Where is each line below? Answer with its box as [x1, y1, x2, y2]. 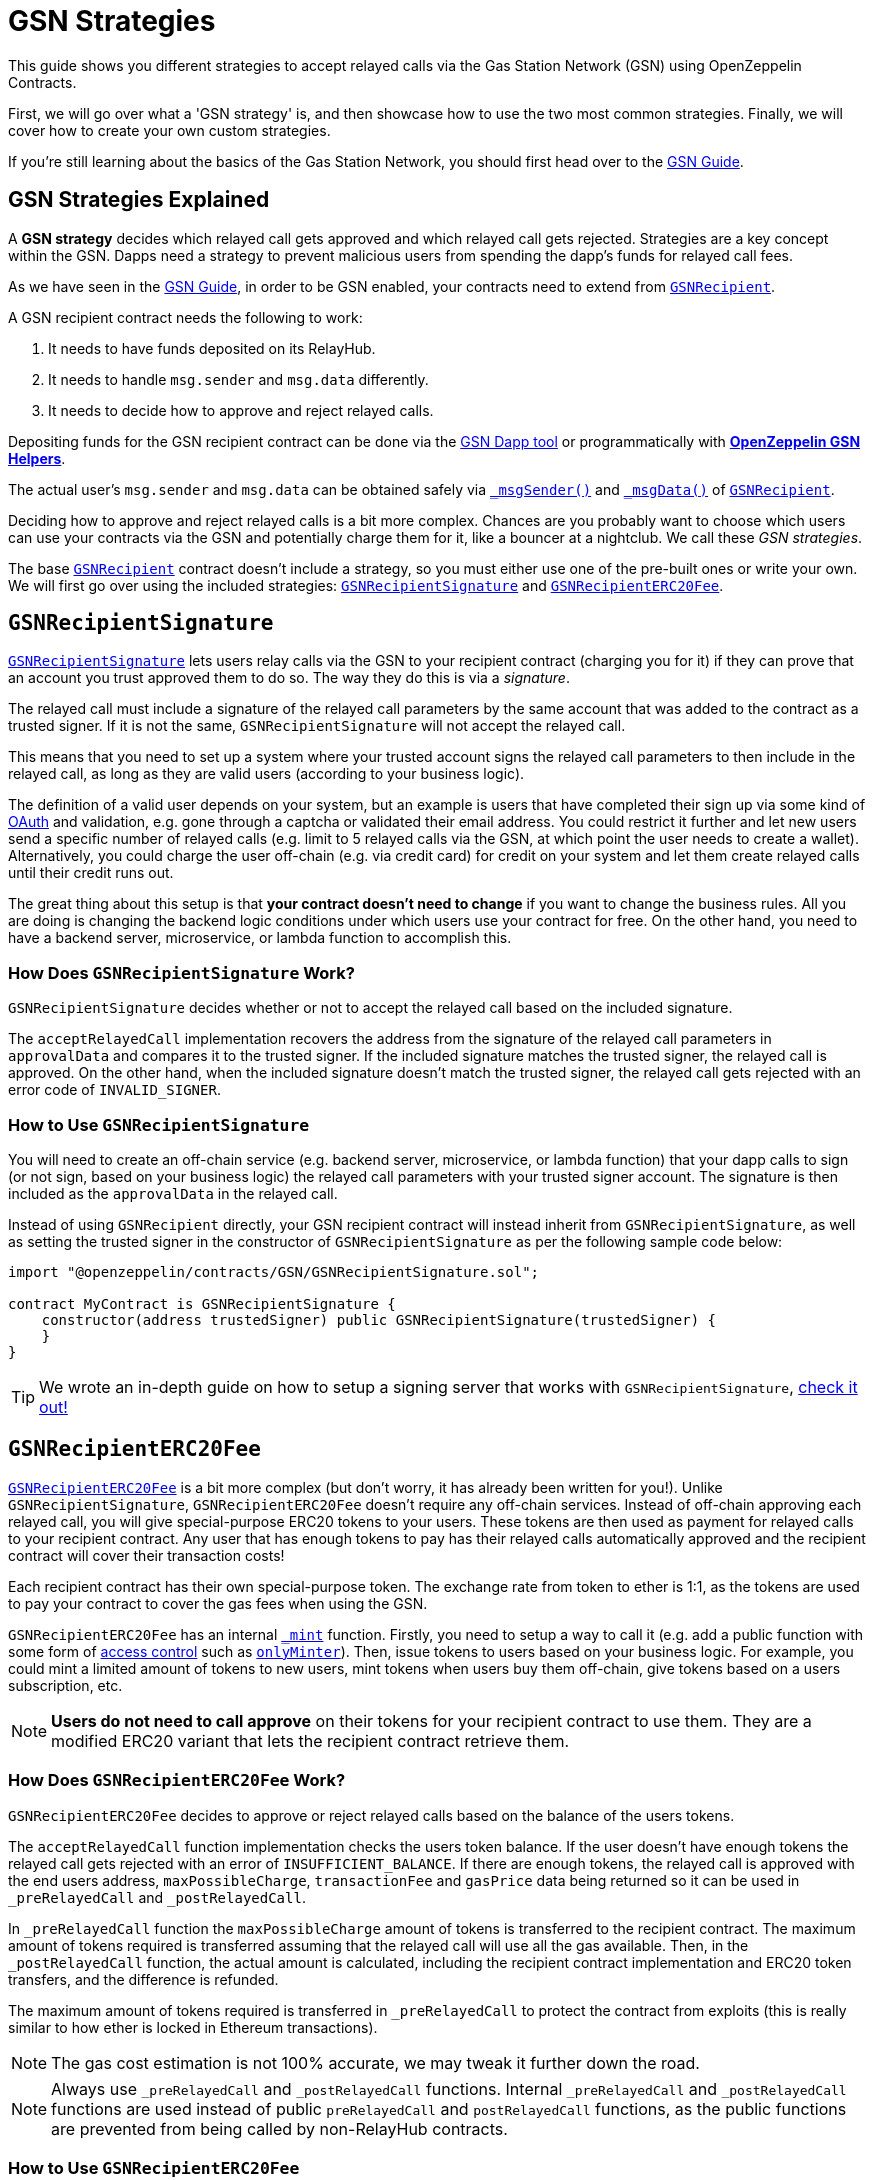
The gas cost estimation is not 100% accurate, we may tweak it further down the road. [51, 2052, 700, 2073]
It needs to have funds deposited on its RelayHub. [48, 339, 376, 357]
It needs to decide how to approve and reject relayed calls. [48, 401, 434, 419]
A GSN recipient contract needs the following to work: [8, 308, 363, 326]
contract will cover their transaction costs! [8, 1546, 285, 1564]
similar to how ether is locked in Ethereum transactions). [8, 2018, 378, 2036]
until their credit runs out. [8, 864, 174, 882]
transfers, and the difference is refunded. [8, 1970, 279, 1988]
